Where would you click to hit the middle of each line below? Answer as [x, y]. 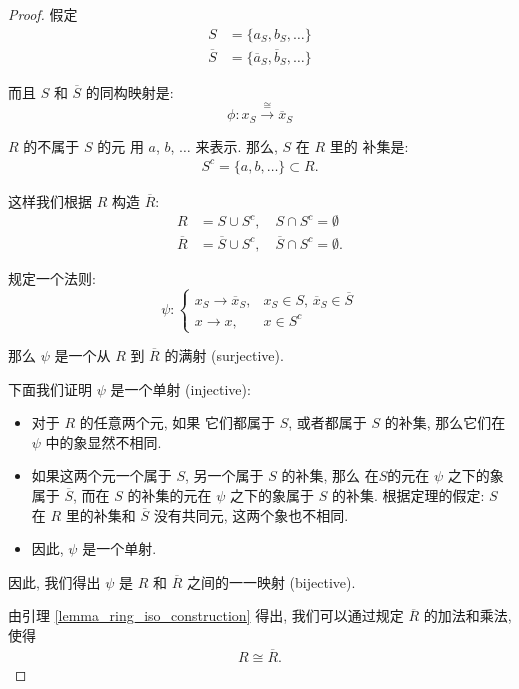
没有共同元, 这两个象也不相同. [251, 514]
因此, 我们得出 [54, 581]
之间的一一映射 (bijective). [271, 581]
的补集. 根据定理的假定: [408, 495]
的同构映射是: [129, 91]
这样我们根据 [50, 200]
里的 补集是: [369, 145]
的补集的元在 [169, 495]
